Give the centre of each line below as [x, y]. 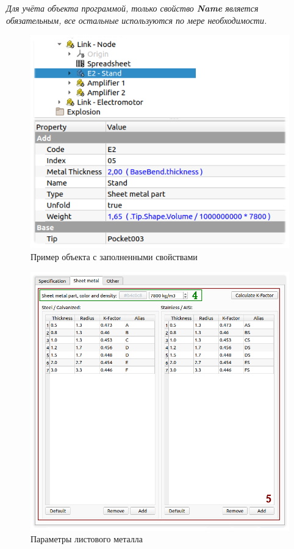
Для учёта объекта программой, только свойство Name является [132, 8]
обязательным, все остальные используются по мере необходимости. [137, 20]
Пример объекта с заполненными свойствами [114, 256]
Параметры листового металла [87, 539]
